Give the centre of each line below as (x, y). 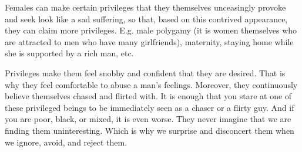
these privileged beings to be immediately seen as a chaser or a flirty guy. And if (150, 107)
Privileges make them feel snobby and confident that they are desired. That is (145, 72)
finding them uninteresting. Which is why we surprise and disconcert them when (150, 130)
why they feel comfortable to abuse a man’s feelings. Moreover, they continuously (151, 84)
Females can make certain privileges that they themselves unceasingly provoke (145, 7)
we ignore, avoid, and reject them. (66, 142)
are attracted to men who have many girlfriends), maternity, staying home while (149, 41)
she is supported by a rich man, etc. (69, 53)
